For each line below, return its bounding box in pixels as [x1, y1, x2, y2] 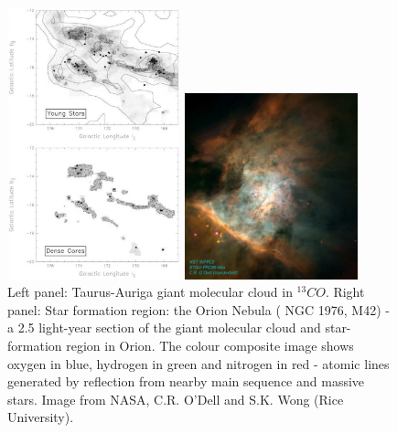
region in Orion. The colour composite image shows [66, 336, 354, 355]
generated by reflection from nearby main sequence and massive [7, 372, 365, 391]
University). [7, 407, 74, 427]
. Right [325, 282, 365, 301]
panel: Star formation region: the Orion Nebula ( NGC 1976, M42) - [7, 300, 390, 319]
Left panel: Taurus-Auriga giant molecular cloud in [7, 282, 293, 301]
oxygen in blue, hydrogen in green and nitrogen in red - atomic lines [7, 354, 390, 373]
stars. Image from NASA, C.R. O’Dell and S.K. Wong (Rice [7, 389, 344, 408]
